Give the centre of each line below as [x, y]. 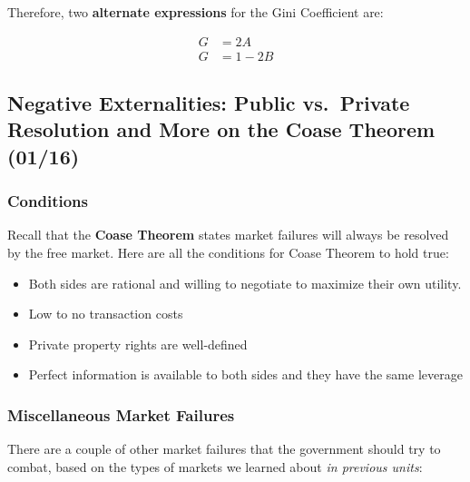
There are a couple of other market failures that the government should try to [224, 449]
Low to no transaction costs [106, 314]
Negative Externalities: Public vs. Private [209, 103]
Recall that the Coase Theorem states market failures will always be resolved [228, 235]
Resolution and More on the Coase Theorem [221, 129]
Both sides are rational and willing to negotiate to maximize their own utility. [245, 283]
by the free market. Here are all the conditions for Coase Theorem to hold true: [228, 253]
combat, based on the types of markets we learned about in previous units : [215, 466]
